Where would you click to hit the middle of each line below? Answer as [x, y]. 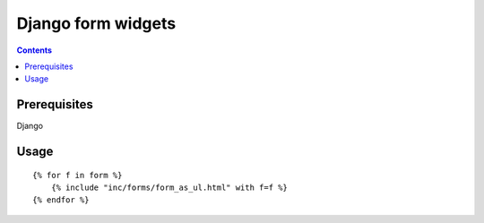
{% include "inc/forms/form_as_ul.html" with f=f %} [169, 188]
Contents [35, 50]
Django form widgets [96, 23]
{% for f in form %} [78, 175]
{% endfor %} [61, 200]
